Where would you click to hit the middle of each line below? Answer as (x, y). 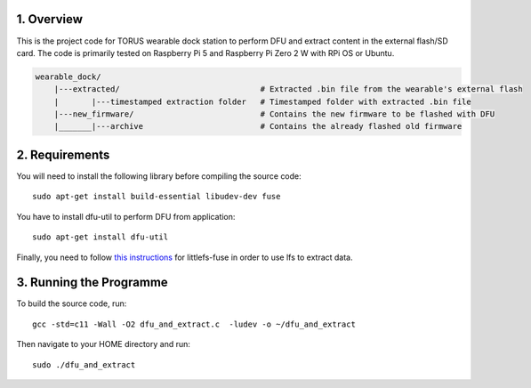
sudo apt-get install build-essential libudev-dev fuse (157, 197)
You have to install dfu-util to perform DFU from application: (126, 216)
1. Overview (50, 19)
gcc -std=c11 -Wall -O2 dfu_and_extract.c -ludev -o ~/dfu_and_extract (194, 324)
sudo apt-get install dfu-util (101, 237)
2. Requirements (63, 154)
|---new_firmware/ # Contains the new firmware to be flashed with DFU (274, 114)
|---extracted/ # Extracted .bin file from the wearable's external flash (289, 89)
